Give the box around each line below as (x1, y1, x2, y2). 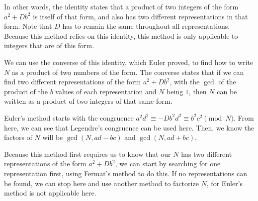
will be (42, 132, 63, 142)
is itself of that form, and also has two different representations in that (33, 11, 248, 21)
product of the (4, 86, 48, 96)
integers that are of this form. (4, 40, 94, 51)
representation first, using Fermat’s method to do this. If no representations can (4, 168, 248, 178)
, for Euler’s (206, 178, 243, 188)
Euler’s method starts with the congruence (4, 112, 134, 123)
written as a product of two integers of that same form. (4, 96, 172, 106)
